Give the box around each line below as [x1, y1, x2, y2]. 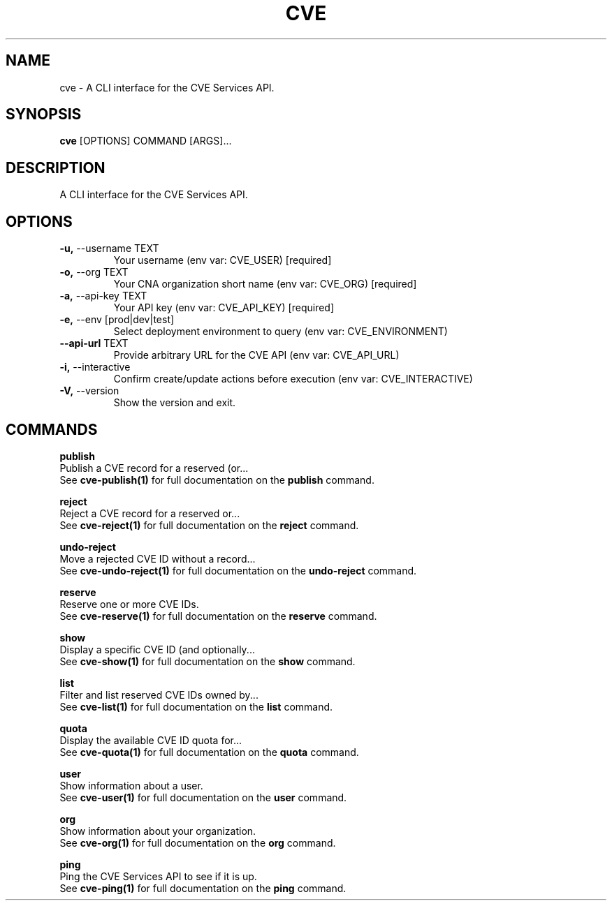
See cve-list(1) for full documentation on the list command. [59, 700, 333, 713]
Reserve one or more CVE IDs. [59, 597, 199, 610]
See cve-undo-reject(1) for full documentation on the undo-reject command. [59, 564, 417, 577]
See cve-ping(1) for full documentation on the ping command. [59, 882, 347, 894]
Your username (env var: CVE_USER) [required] [113, 254, 332, 267]
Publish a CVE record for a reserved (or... [59, 461, 249, 474]
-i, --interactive [59, 361, 131, 373]
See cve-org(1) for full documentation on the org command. [59, 836, 336, 849]
